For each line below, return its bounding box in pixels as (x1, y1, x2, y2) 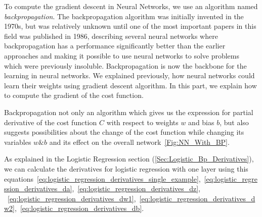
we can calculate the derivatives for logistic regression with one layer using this (4, 163, 248, 174)
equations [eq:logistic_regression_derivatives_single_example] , (4, 173, 201, 184)
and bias (188, 117, 214, 127)
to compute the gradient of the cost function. (4, 90, 144, 100)
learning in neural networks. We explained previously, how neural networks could (4, 70, 255, 81)
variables (4, 136, 31, 147)
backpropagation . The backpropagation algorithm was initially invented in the (4, 11, 244, 21)
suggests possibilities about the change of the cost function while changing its (4, 127, 244, 137)
